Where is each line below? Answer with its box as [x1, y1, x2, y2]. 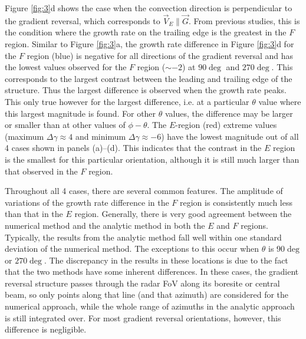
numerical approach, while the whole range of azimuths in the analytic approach [5, 300, 295, 312]
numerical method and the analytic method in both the [5, 219, 205, 231]
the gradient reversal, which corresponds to [5, 14, 160, 27]
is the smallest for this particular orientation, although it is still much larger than [5, 153, 300, 165]
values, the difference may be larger [164, 107, 293, 119]
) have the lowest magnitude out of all [161, 130, 299, 142]
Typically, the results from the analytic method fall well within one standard [5, 231, 282, 243]
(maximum [5, 130, 44, 142]
